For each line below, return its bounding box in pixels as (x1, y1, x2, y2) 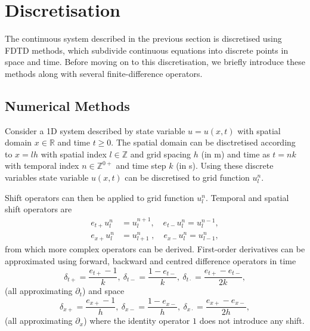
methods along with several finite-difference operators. (5, 67, 203, 79)
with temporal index (5, 159, 79, 172)
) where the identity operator (83, 314, 190, 327)
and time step (116, 159, 166, 172)
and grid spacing (130, 147, 191, 160)
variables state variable (5, 171, 89, 184)
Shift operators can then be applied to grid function (5, 191, 194, 203)
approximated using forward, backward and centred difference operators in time (5, 255, 296, 267)
